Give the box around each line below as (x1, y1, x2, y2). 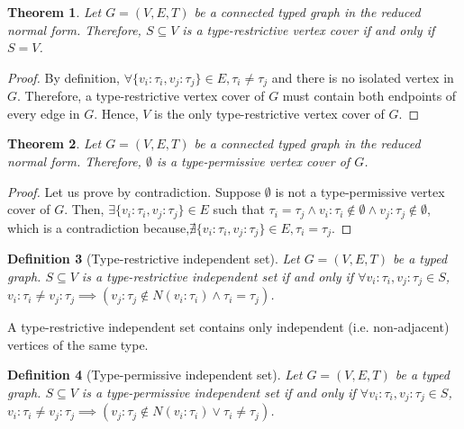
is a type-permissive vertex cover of (156, 152, 350, 171)
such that (213, 200, 265, 219)
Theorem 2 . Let (7, 134, 102, 153)
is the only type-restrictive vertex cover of (154, 103, 385, 122)
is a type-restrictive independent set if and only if (81, 266, 354, 285)
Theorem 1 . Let (7, 3, 102, 21)
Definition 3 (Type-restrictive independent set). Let (7, 249, 300, 268)
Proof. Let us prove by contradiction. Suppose (7, 182, 261, 201)
